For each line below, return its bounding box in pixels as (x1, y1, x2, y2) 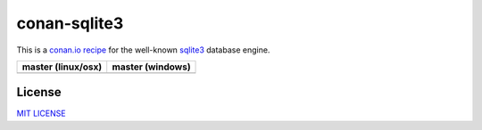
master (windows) (112, 61, 191, 73)
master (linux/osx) (21, 61, 103, 73)
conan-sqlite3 (16, 13, 124, 33)
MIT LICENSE (16, 108, 66, 119)
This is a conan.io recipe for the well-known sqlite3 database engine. (16, 45, 270, 55)
